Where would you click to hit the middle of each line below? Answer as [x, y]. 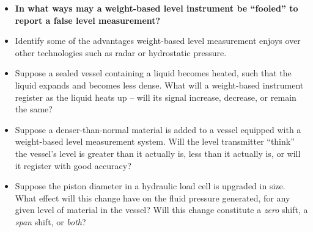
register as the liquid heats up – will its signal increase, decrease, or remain [156, 97]
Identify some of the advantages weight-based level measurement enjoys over [158, 41]
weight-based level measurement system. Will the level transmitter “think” [155, 141]
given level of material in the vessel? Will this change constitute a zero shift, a [161, 210]
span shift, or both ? [50, 221]
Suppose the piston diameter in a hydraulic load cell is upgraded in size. [150, 186]
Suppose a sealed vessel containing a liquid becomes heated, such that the [153, 73]
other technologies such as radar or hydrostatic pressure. [121, 52]
